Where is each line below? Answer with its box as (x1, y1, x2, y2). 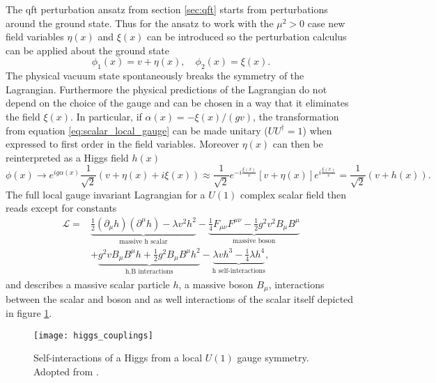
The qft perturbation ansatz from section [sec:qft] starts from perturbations (6, 2, 328, 16)
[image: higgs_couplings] (33, 330, 153, 341)
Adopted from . (33, 364, 99, 378)
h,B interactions (125, 268, 173, 276)
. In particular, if (70, 109, 142, 123)
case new (307, 15, 345, 30)
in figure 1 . (6, 305, 52, 320)
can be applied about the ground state (6, 42, 170, 57)
